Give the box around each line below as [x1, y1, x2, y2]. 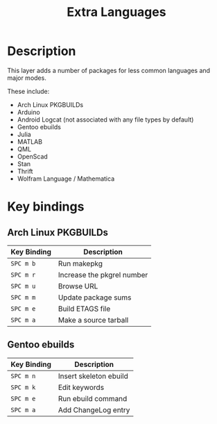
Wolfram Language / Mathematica [17, 174, 115, 183]
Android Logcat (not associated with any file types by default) [17, 115, 194, 124]
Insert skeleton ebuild [58, 371, 128, 381]
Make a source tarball [58, 315, 129, 325]
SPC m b [10, 259, 36, 268]
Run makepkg [58, 259, 103, 268]
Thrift [17, 167, 33, 175]
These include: [7, 87, 50, 95]
